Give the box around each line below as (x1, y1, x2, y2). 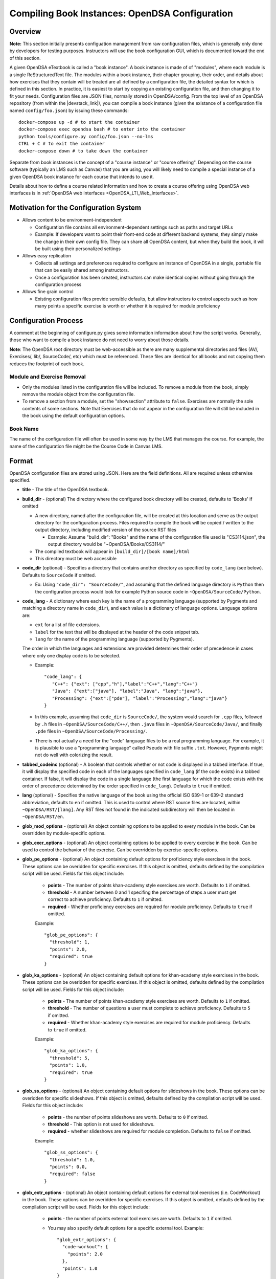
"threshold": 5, (49, 1055, 90, 1061)
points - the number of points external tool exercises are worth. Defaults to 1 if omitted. (48, 1216, 233, 1222)
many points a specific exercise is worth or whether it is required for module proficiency (35, 303, 220, 309)
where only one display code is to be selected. (22, 652, 121, 658)
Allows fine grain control (22, 289, 74, 295)
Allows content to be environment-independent (22, 217, 122, 223)
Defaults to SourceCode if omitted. (22, 572, 97, 578)
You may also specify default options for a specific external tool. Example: (48, 1225, 204, 1231)
